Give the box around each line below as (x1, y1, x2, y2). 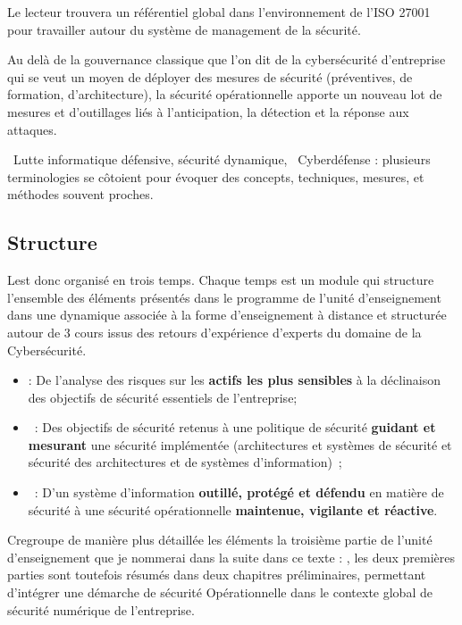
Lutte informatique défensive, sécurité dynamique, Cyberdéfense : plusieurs (13, 150, 431, 169)
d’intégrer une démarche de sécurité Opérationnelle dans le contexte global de (7, 583, 433, 602)
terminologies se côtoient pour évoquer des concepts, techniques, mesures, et (7, 167, 424, 186)
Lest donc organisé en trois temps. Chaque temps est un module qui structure (7, 271, 434, 289)
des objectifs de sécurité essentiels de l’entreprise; (28, 387, 298, 406)
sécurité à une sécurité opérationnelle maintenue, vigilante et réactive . (28, 500, 438, 519)
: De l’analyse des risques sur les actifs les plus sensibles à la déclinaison (28, 371, 441, 389)
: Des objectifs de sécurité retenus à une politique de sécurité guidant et (34, 418, 436, 437)
